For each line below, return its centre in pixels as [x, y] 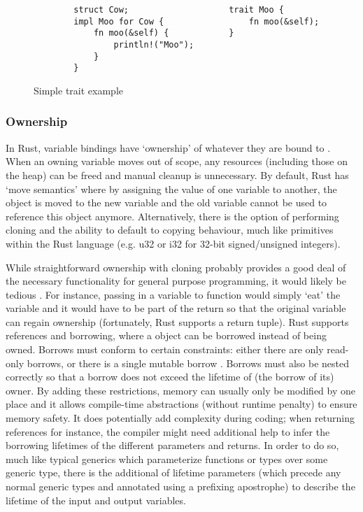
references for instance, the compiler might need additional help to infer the [168, 431]
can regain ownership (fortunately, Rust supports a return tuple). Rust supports [177, 321]
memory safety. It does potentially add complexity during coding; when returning [180, 418]
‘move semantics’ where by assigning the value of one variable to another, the [171, 189]
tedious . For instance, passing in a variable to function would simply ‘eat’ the [173, 294]
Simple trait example [78, 90]
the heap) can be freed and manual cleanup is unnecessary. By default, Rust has [177, 175]
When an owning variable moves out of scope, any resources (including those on [177, 161]
